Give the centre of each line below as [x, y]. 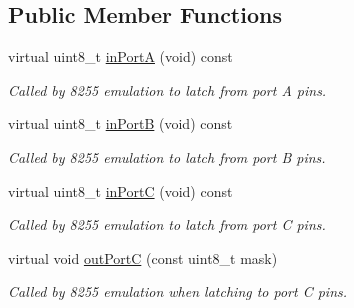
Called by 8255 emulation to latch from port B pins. [167, 156]
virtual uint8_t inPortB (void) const [120, 123]
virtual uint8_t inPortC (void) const [120, 190]
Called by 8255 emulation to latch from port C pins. [167, 224]
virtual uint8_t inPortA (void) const [120, 56]
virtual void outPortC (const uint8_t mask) [143, 257]
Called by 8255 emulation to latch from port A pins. [167, 89]
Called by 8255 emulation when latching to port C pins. [178, 291]
